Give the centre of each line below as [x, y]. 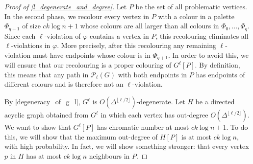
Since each [20, 35]
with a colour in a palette [196, 16]
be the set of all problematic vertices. [191, 6]
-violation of [63, 35]
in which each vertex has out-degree [154, 115]
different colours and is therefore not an [64, 84]
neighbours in [109, 155]
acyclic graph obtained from [47, 115]
